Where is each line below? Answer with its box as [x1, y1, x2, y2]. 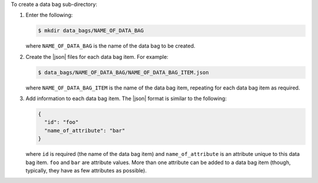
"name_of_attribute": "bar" [44, 127, 125, 134]
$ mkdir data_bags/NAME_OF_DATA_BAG [38, 27, 144, 34]
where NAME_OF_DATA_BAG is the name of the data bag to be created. [25, 42, 196, 49]
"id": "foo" [44, 119, 79, 126]
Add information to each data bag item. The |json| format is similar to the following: [25, 95, 227, 102]
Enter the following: [25, 12, 73, 19]
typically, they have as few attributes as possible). [25, 167, 147, 174]
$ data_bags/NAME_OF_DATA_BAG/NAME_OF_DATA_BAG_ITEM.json [38, 69, 209, 76]
